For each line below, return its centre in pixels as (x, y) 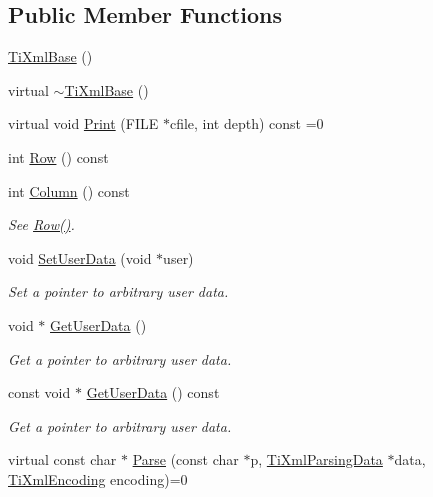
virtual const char (62, 459)
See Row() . (41, 224)
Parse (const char (185, 459)
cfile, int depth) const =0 (246, 123)
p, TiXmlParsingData (316, 459)
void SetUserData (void (80, 257)
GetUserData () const (153, 392)
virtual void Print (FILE (83, 123)
